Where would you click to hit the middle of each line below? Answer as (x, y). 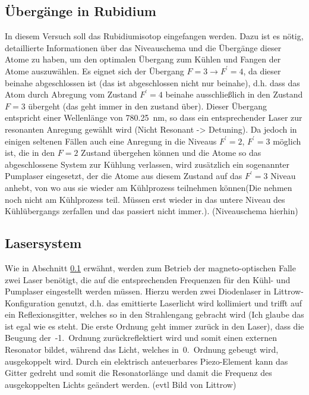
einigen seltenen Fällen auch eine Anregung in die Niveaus (111, 141)
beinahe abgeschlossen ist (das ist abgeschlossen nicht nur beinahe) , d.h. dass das (152, 82)
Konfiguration (30, 302)
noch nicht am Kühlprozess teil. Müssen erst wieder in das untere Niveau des (145, 199)
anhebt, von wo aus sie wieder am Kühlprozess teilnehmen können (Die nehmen (149, 187)
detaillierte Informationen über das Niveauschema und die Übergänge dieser (143, 47)
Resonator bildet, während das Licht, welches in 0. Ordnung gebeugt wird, (142, 349)
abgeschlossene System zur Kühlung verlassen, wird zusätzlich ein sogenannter (147, 164)
